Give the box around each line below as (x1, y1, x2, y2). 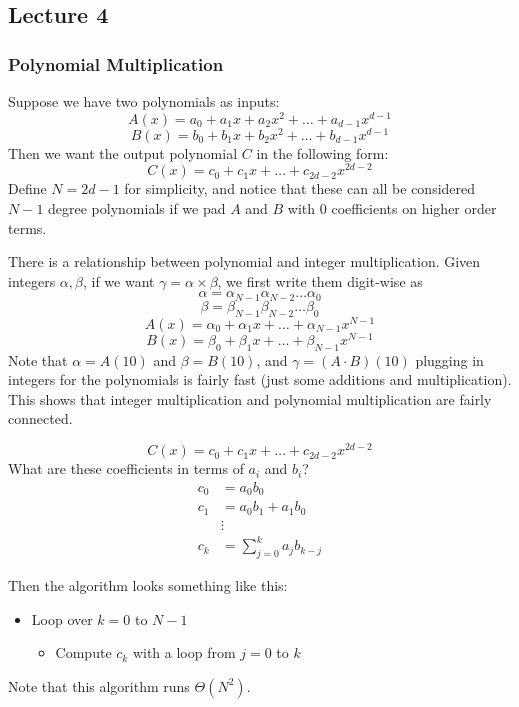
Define (8, 178, 47, 199)
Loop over (31, 608, 93, 629)
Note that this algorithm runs (8, 675, 190, 696)
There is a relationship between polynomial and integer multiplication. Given (8, 251, 481, 272)
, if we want (82, 270, 155, 291)
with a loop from (132, 642, 236, 663)
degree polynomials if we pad (48, 198, 226, 219)
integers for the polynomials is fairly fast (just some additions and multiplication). (8, 369, 512, 390)
